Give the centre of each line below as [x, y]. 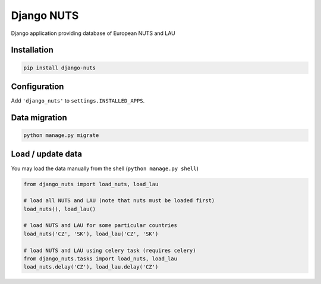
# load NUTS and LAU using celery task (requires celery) [110, 250]
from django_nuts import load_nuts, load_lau [91, 184]
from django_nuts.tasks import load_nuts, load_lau [100, 259]
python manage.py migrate [61, 135]
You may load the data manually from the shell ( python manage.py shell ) [105, 168]
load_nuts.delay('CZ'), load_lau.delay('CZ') [91, 267]
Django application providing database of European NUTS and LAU [93, 33]
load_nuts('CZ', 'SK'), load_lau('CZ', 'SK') [91, 234]
